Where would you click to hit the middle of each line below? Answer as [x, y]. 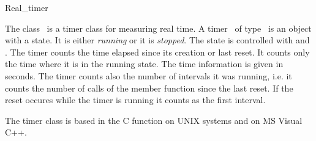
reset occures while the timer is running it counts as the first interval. [135, 100]
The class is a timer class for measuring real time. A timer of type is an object [158, 28]
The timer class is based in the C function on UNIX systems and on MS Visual [154, 120]
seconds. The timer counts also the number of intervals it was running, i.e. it [149, 75]
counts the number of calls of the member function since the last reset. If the [149, 88]
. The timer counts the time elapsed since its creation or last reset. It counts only [157, 52]
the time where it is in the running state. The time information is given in [144, 64]
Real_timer [27, 7]
